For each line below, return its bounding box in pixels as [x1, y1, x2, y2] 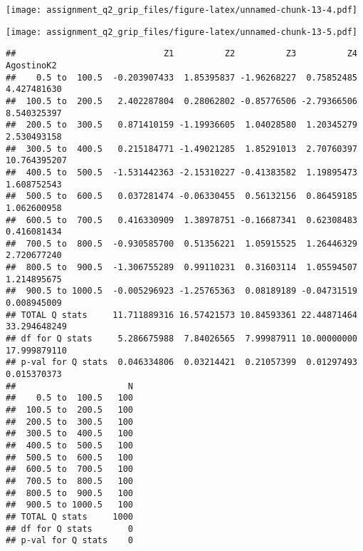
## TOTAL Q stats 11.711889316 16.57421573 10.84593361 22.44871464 [6, 309, 357, 320]
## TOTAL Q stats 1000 [6, 511, 133, 522]
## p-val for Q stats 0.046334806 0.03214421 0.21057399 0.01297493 [6, 357, 357, 368]
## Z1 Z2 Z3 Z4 [6, 48, 357, 59]
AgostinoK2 [6, 60, 57, 71]
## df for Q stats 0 [6, 523, 133, 534]
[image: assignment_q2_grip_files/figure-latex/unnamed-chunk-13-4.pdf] [6, 5, 357, 15]
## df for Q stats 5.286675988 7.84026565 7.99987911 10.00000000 [6, 334, 357, 344]
